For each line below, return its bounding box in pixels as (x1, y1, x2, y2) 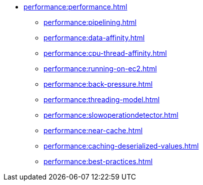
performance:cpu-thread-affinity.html (43, 49, 167, 57)
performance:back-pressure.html (43, 80, 153, 88)
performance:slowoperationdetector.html (43, 111, 178, 119)
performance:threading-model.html (43, 95, 160, 104)
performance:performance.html (23, 2, 127, 11)
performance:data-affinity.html (43, 33, 145, 42)
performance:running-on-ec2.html (43, 64, 157, 73)
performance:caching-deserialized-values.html (43, 142, 199, 150)
